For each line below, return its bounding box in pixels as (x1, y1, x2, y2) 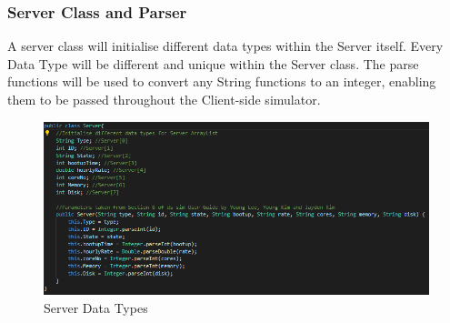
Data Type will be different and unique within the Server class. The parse (7, 54, 419, 73)
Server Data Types (44, 298, 148, 318)
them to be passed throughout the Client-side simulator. (7, 90, 321, 108)
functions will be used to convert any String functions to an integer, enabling (7, 72, 436, 91)
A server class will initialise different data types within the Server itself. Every (7, 36, 444, 56)
